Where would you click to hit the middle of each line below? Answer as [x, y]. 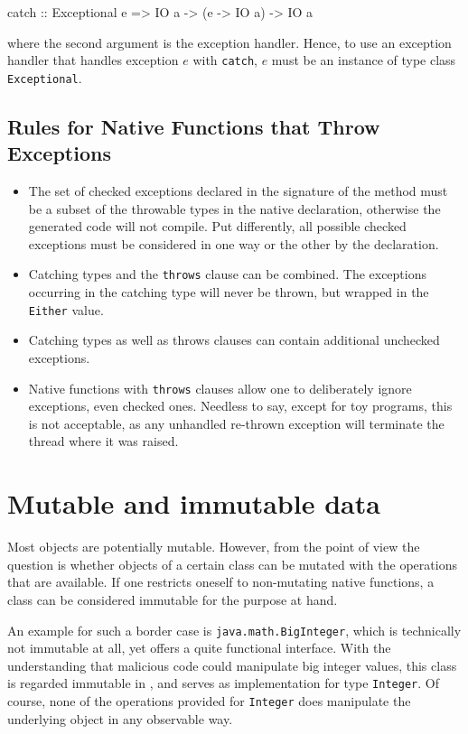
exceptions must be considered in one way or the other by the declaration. [234, 243]
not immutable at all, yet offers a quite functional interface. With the [199, 648]
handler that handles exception [93, 60]
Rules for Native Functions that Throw [194, 126]
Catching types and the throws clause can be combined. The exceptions [228, 274]
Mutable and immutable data [194, 503]
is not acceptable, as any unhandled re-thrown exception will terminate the [236, 423]
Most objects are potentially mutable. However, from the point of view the [214, 547]
